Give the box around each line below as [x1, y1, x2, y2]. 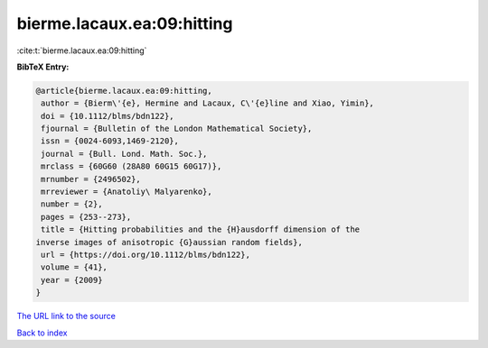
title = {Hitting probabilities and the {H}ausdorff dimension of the [41, 224, 361, 234]
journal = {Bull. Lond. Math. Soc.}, [41, 149, 208, 159]
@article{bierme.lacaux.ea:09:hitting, [35, 86, 212, 96]
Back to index [16, 327, 68, 338]
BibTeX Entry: [16, 61, 70, 72]
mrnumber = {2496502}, [41, 174, 142, 184]
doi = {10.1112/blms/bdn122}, [41, 111, 175, 121]
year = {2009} [41, 275, 103, 285]
